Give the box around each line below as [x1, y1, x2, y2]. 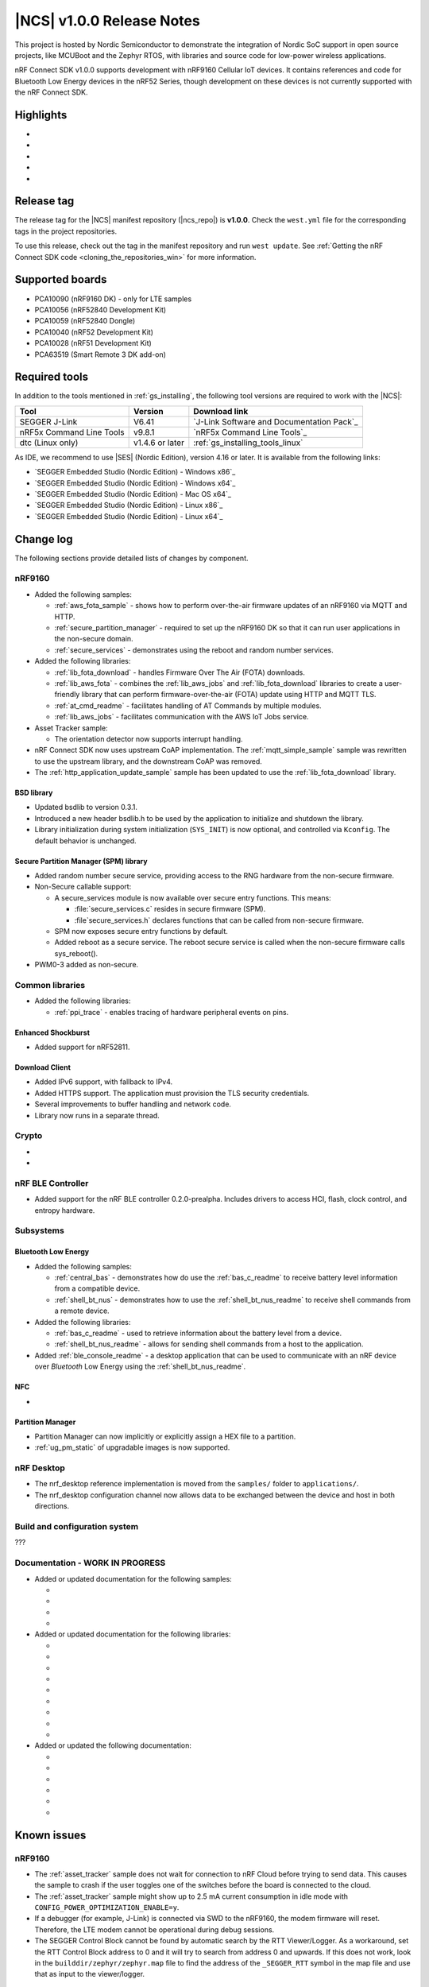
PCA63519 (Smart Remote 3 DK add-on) [34, 350, 167, 359]
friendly [54, 690, 80, 699]
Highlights [14, 108, 68, 122]
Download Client [14, 1063, 71, 1072]
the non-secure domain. [54, 634, 134, 644]
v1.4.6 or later [133, 437, 184, 448]
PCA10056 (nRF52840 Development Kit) [34, 304, 167, 314]
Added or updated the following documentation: [34, 1741, 192, 1750]
